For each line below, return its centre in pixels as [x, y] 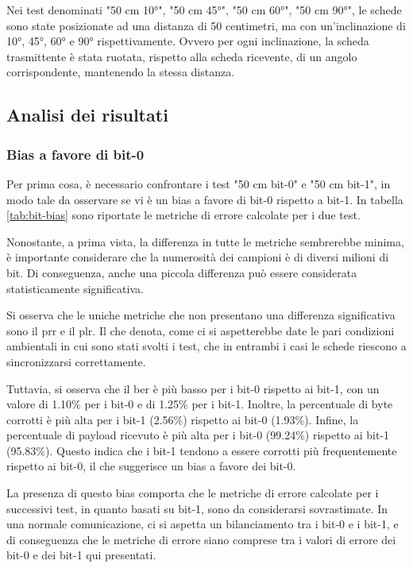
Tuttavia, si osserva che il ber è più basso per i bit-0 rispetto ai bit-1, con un [193, 388]
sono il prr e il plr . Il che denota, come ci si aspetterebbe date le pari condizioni [201, 330]
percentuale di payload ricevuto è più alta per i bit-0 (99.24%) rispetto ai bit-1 [198, 435]
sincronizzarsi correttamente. [76, 361]
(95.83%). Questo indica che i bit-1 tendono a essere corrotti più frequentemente [202, 450]
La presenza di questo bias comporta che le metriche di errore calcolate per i [193, 493]
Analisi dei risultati [87, 115]
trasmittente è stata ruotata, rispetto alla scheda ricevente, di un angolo [182, 56]
